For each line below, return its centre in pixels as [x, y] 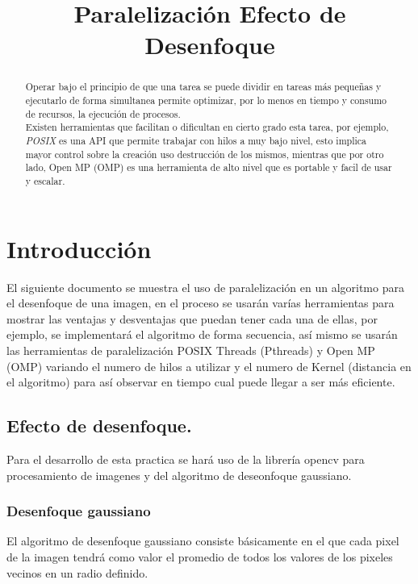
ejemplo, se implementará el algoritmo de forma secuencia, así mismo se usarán [202, 334]
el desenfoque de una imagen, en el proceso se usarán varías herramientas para [201, 303]
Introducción [79, 248]
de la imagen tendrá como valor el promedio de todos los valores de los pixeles [200, 556]
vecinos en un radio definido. [77, 572]
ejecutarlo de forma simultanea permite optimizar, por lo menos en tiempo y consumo [206, 100]
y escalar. [45, 180]
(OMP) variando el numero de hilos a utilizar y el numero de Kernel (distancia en [209, 366]
